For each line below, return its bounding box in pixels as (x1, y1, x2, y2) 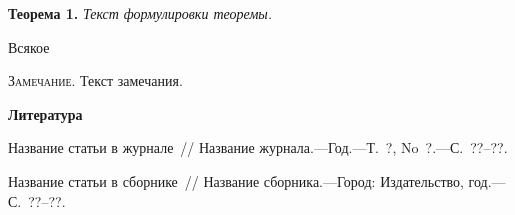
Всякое (8, 36, 50, 57)
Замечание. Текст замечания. (8, 70, 183, 91)
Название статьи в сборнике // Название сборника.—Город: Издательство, (8, 170, 464, 191)
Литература (8, 103, 83, 124)
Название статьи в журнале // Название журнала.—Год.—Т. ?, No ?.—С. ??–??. (8, 137, 508, 158)
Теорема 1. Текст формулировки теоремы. (8, 3, 273, 23)
